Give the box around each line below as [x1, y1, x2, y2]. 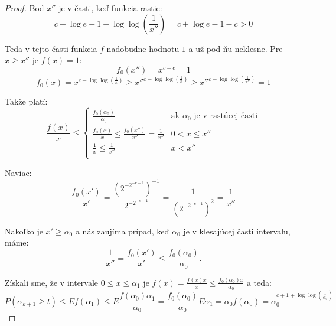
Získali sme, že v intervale [5, 276, 99, 288]
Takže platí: [5, 95, 48, 107]
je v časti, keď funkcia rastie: [58, 2, 162, 14]
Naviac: [5, 167, 32, 179]
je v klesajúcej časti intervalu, [183, 224, 291, 237]
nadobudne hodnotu [106, 42, 180, 54]
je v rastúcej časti [194, 112, 258, 120]
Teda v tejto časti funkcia [5, 42, 97, 54]
